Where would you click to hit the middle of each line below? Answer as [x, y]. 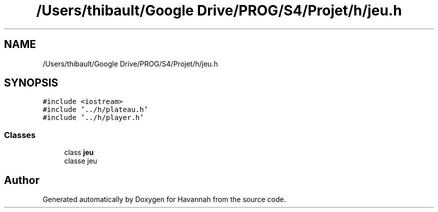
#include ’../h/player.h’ [93, 118]
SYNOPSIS [31, 83]
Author [22, 180]
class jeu [79, 152]
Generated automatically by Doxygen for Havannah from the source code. [164, 199]
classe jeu [81, 161]
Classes [20, 135]
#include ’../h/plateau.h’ [95, 110]
